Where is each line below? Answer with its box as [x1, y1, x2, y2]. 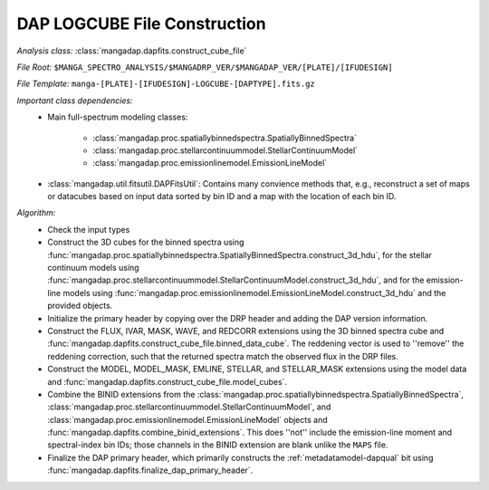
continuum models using [47, 263, 139, 274]
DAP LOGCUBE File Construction [16, 14, 266, 34]
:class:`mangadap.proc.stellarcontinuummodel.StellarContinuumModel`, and [47, 401, 331, 412]
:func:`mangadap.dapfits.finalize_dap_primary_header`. [47, 465, 254, 476]
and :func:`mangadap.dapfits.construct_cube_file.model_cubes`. [47, 376, 288, 387]
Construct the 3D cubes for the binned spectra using [47, 236, 244, 248]
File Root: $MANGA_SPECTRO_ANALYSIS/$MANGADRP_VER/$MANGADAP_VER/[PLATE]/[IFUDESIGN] [16, 62, 393, 72]
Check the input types [47, 224, 130, 235]
